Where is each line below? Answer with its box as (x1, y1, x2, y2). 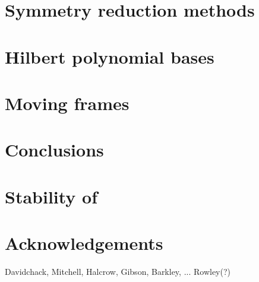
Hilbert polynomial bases (5, 44, 214, 68)
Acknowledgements (5, 231, 163, 255)
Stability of (5, 184, 98, 208)
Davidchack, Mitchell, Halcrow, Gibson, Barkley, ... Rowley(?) (5, 265, 231, 277)
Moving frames (5, 90, 129, 115)
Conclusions (5, 137, 104, 162)
